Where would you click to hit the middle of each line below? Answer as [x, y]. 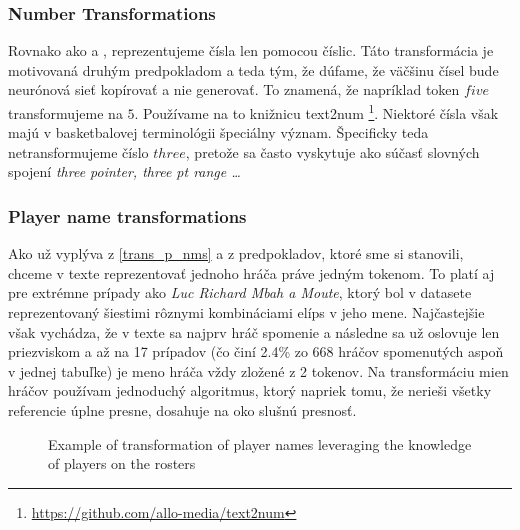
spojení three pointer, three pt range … [124, 171]
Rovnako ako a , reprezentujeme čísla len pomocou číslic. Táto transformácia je [251, 50]
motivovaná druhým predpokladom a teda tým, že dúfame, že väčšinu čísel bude [253, 69]
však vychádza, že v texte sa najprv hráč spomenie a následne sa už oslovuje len [254, 331]
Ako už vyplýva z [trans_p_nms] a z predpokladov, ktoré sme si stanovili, [236, 253]
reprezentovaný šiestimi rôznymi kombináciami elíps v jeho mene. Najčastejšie [246, 312]
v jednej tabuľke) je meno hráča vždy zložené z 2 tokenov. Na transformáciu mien [258, 370]
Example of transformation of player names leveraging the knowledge [260, 443]
